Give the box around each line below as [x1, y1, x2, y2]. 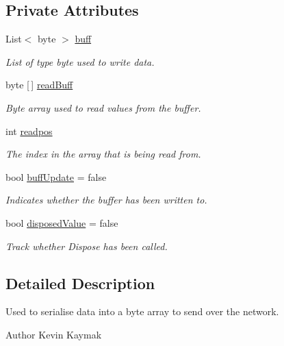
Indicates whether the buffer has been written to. [5, 193, 207, 207]
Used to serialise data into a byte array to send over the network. [5, 304, 279, 319]
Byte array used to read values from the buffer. [5, 100, 201, 114]
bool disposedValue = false [5, 215, 118, 230]
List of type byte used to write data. [5, 54, 155, 69]
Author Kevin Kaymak [5, 327, 102, 341]
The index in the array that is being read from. [5, 147, 201, 161]
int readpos [5, 123, 53, 138]
